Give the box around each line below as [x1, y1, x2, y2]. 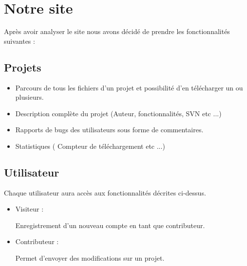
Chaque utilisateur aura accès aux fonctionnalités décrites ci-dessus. [4, 187, 206, 197]
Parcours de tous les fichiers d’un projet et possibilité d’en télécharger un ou [15, 82, 243, 92]
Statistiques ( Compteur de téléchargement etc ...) [15, 141, 165, 151]
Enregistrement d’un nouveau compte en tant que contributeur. [15, 220, 205, 230]
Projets [4, 59, 41, 74]
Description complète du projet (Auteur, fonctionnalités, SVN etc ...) [15, 108, 222, 118]
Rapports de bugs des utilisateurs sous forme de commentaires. [15, 124, 204, 135]
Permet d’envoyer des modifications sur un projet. [15, 253, 165, 263]
